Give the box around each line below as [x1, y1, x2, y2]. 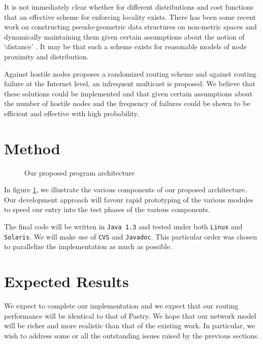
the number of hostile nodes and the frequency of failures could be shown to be [4, 98, 250, 109]
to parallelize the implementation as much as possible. [4, 241, 172, 252]
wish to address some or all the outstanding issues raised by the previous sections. [4, 330, 259, 340]
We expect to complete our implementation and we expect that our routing [4, 300, 239, 311]
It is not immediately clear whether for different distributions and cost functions [4, 2, 254, 12]
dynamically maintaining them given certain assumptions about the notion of [4, 31, 245, 42]
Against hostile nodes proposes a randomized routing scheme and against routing [4, 68, 256, 79]
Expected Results [4, 271, 129, 292]
